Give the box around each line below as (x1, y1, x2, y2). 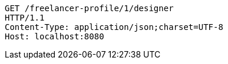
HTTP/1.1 (5, 13, 45, 22)
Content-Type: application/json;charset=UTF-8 (5, 22, 223, 32)
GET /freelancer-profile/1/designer (5, 4, 174, 13)
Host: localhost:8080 (5, 32, 104, 41)
